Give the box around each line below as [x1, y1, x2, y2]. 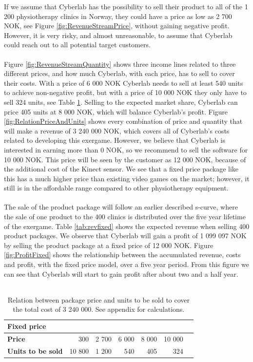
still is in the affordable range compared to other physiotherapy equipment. [4, 183, 229, 193]
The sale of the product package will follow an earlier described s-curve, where [4, 202, 238, 212]
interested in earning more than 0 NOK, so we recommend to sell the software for [4, 144, 248, 154]
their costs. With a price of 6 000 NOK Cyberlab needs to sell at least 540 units [4, 77, 243, 88]
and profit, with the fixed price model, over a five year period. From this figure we [4, 259, 250, 269]
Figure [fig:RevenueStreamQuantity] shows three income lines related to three [4, 58, 236, 69]
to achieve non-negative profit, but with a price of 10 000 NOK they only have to [4, 87, 247, 97]
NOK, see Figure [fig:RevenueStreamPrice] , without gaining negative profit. [4, 20, 230, 31]
